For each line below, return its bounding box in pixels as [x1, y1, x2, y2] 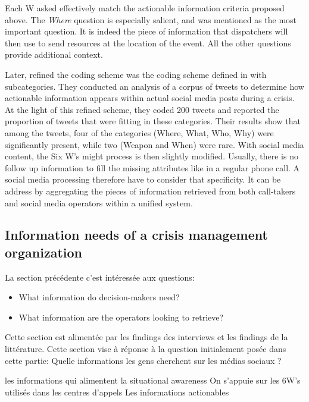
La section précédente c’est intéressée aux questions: [5, 271, 195, 283]
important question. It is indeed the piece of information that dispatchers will [5, 25, 288, 37]
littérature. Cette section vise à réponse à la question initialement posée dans [5, 343, 286, 355]
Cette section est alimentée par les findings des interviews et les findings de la [5, 331, 288, 343]
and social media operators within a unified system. [5, 196, 193, 209]
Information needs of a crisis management [5, 225, 268, 244]
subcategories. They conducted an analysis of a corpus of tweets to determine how [5, 80, 304, 92]
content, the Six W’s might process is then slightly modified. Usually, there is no [5, 150, 298, 162]
